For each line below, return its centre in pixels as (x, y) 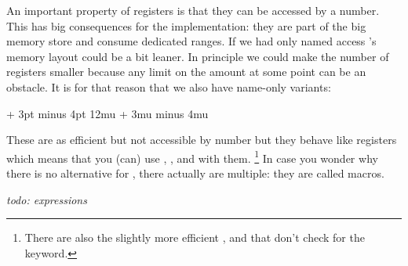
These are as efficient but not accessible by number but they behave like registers (202, 140)
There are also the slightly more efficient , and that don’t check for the (195, 237)
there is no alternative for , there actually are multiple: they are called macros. (195, 173)
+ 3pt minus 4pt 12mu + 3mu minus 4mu (107, 113)
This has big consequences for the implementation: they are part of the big (186, 25)
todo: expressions (47, 199)
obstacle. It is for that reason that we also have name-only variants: (169, 86)
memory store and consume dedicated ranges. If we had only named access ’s (191, 41)
